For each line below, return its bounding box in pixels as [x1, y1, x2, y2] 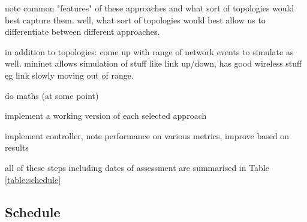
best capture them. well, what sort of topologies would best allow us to [5, 13, 266, 26]
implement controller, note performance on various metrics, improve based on [5, 129, 290, 142]
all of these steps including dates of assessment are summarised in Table [5, 161, 270, 173]
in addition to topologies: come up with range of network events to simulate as [5, 45, 294, 58]
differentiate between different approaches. [5, 25, 160, 38]
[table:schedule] [5, 173, 61, 185]
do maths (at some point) [5, 89, 99, 101]
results [5, 141, 29, 154]
